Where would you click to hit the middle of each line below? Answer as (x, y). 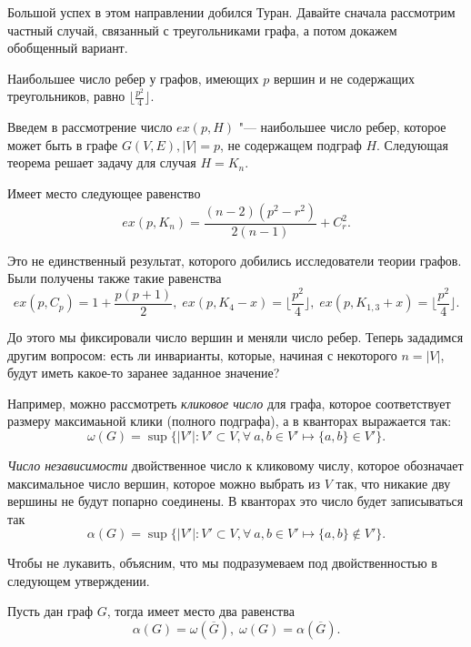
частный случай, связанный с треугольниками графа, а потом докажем (202, 30)
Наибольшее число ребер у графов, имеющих (133, 78)
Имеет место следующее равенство (104, 192)
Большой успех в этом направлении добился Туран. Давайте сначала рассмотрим (231, 12)
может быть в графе (63, 144)
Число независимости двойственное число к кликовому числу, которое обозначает (235, 465)
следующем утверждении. (79, 580)
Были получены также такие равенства (115, 278)
